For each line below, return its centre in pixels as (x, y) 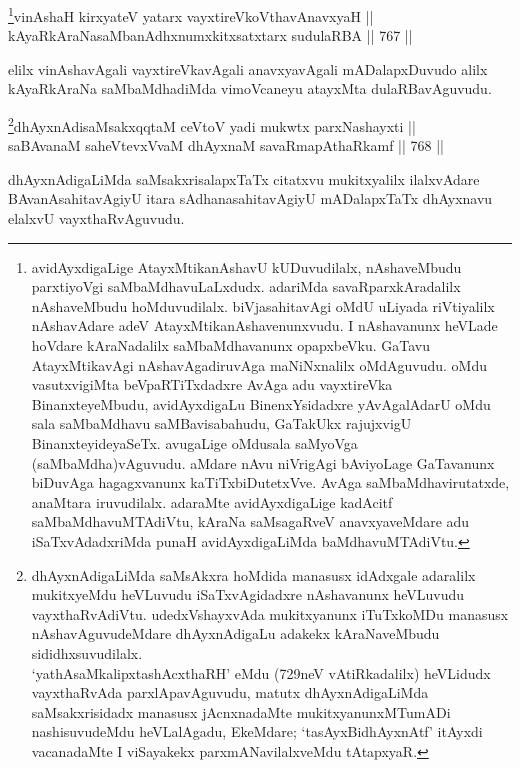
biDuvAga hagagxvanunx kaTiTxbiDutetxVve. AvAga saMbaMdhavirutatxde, (270, 482)
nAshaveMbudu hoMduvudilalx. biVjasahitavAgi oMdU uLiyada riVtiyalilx (263, 305)
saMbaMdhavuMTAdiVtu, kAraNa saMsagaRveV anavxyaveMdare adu (250, 521)
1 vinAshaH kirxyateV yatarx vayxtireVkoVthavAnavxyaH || (191, 14)
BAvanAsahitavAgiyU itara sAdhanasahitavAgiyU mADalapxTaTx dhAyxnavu (250, 198)
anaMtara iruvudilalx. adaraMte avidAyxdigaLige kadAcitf (212, 501)
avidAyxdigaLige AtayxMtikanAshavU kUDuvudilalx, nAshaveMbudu (246, 266)
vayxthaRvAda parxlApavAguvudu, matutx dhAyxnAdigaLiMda (230, 692)
